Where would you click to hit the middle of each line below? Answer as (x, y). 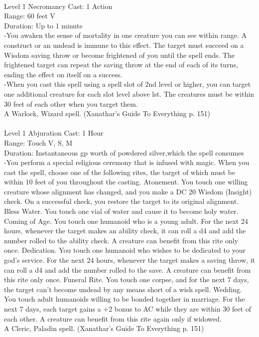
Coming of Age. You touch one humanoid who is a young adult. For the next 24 (126, 221)
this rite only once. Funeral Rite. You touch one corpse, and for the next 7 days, (127, 279)
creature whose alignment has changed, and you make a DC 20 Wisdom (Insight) (128, 191)
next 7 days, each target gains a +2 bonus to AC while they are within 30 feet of (128, 309)
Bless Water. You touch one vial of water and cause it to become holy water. (121, 211)
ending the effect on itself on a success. (63, 74)
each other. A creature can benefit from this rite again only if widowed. (113, 318)
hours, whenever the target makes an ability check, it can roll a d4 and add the (125, 231)
